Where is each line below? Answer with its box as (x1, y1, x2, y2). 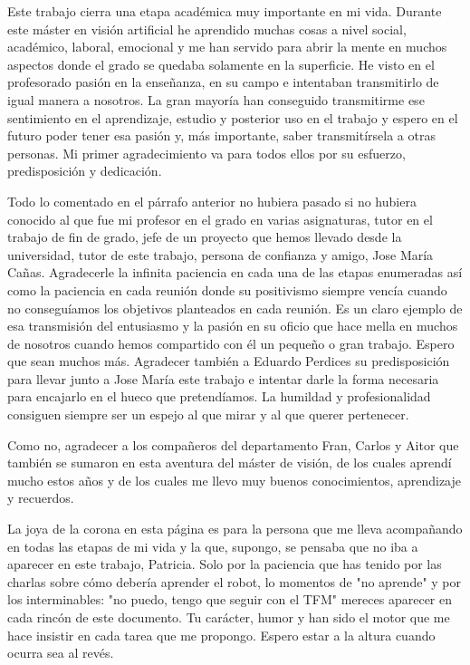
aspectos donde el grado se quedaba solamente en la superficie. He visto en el (7, 54, 435, 73)
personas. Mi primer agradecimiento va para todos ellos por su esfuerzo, (7, 143, 406, 162)
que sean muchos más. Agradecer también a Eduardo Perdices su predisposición (7, 352, 450, 371)
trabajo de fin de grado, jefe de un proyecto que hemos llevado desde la (7, 227, 402, 246)
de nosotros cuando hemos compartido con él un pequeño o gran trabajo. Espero (7, 333, 455, 352)
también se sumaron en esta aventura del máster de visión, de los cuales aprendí (7, 453, 452, 472)
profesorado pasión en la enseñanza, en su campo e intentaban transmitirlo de (7, 72, 439, 92)
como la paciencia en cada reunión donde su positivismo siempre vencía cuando (7, 280, 447, 299)
